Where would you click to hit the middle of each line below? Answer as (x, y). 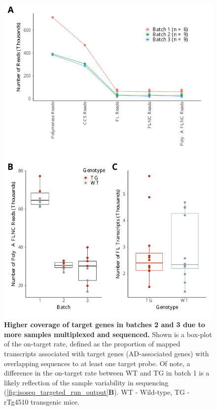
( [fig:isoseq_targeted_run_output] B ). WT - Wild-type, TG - (97, 392)
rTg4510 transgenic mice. (42, 401)
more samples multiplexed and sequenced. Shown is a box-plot (108, 334)
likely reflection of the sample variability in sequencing (86, 382)
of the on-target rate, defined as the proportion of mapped (92, 344)
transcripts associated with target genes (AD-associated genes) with (107, 353)
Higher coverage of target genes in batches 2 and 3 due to (105, 325)
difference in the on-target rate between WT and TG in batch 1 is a (107, 373)
